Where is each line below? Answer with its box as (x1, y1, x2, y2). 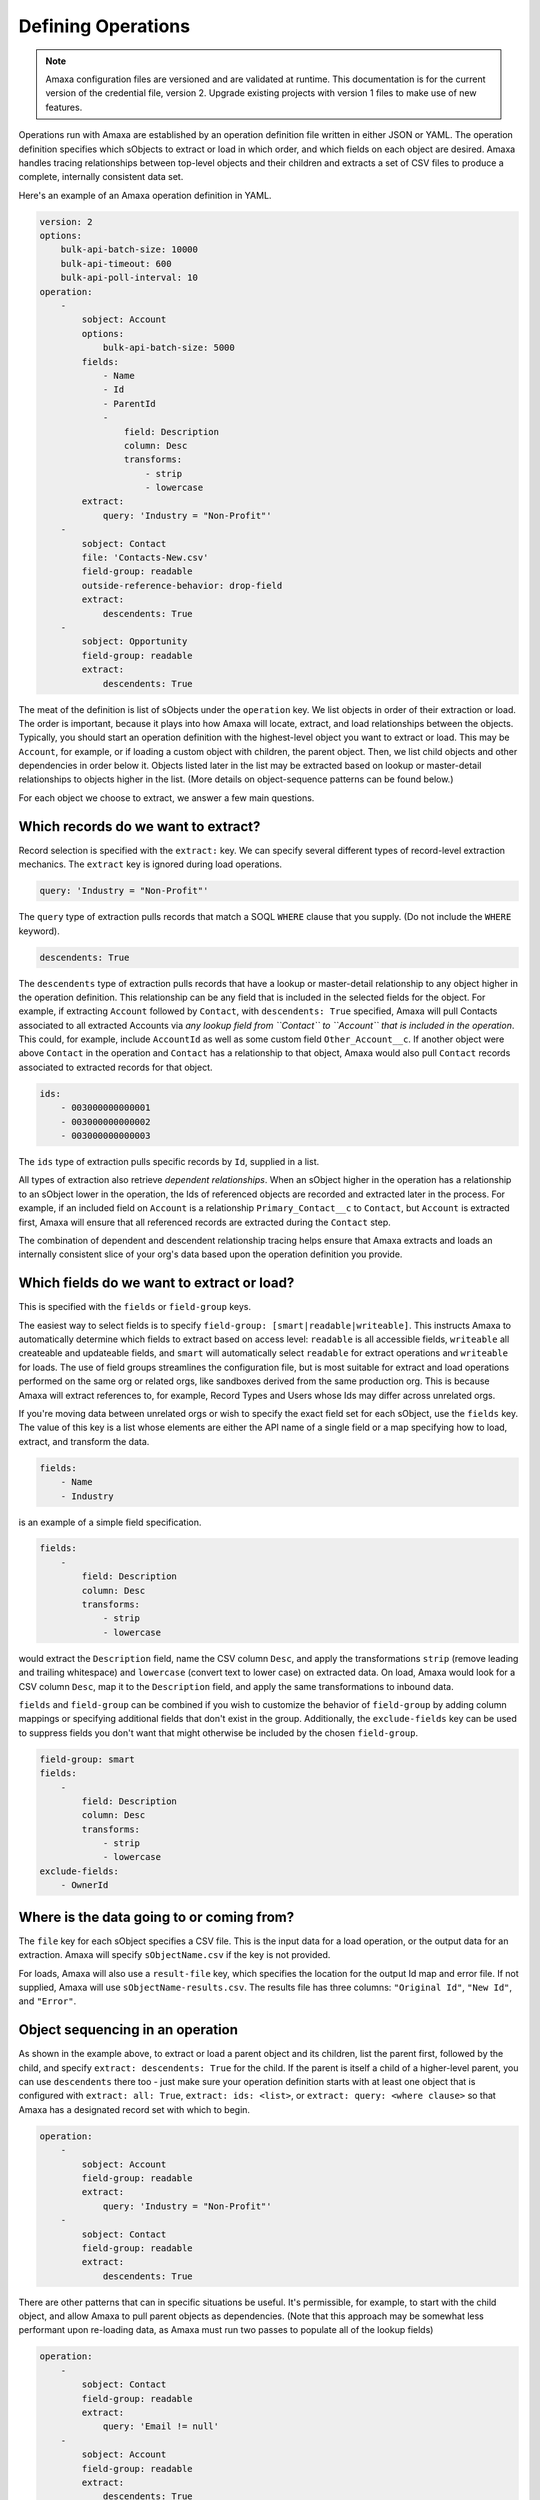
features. (45, 101, 83, 113)
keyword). (18, 925, 60, 937)
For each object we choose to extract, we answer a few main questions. (18, 791, 315, 804)
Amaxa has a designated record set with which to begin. (18, 2103, 250, 2115)
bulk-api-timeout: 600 (60, 258, 172, 269)
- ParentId (102, 398, 157, 409)
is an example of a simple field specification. (18, 1516, 202, 1528)
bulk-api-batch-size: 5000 (102, 342, 235, 354)
